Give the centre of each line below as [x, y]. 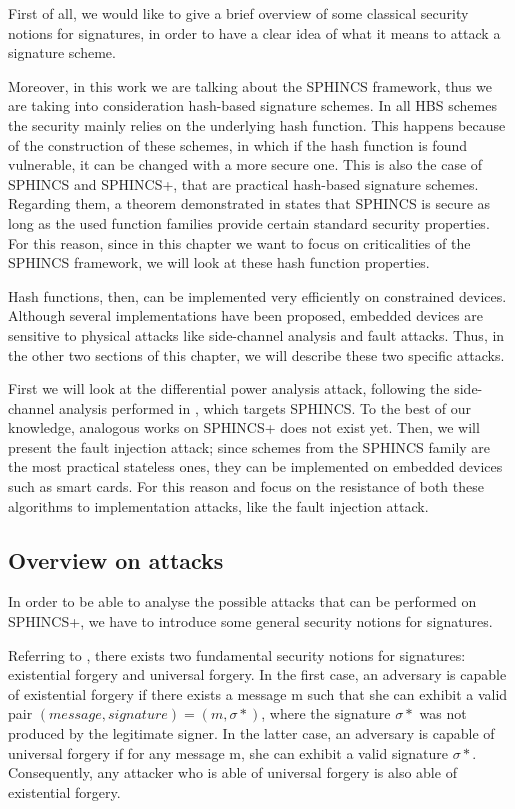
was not [443, 713]
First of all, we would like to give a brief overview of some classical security [238, 13]
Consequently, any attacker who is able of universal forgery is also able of [232, 772]
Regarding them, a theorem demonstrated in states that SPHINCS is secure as [249, 203]
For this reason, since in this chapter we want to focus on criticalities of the [239, 242]
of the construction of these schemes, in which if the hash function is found [238, 144]
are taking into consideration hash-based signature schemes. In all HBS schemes [252, 105]
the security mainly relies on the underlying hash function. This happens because [257, 124]
